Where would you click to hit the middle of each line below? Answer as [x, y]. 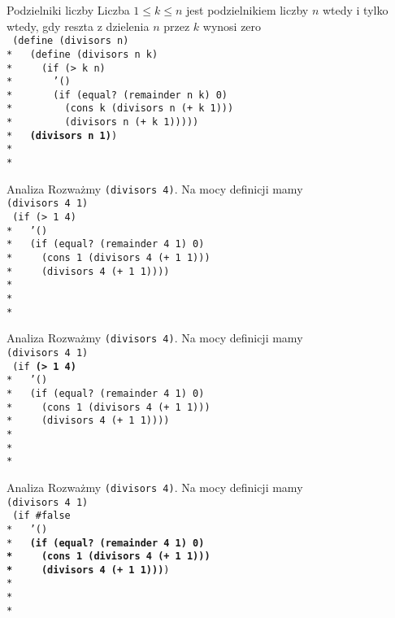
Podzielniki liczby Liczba [68, 10]
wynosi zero [232, 26]
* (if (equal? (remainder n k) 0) [117, 95]
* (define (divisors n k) [82, 54]
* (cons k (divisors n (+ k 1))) [120, 109]
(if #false [41, 516]
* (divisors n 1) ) [62, 135]
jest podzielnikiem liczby [247, 10]
